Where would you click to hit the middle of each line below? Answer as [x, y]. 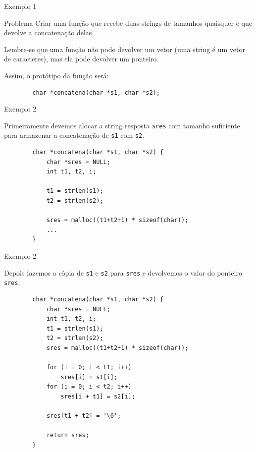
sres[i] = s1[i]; [89, 377]
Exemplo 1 [20, 6]
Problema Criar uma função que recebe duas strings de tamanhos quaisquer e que [128, 23]
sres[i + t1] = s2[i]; [98, 396]
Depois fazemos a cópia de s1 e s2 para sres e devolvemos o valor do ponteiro [123, 272]
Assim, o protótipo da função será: [56, 75]
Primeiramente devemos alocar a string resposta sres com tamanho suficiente [122, 125]
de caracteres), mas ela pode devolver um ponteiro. [81, 59]
